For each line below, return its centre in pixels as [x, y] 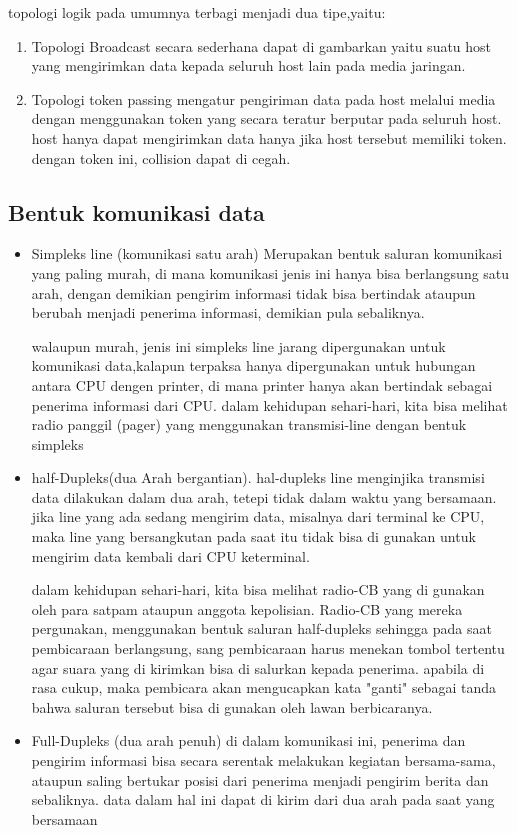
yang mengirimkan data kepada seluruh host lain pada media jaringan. [248, 65]
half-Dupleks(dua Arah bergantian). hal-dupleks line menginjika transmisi [258, 477]
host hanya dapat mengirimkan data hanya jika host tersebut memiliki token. [269, 137]
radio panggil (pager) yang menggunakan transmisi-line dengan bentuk [249, 424]
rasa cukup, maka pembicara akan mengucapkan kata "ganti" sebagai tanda [263, 687]
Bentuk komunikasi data [136, 211]
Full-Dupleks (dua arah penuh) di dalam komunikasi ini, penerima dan [248, 740]
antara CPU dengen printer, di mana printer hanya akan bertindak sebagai [262, 384]
